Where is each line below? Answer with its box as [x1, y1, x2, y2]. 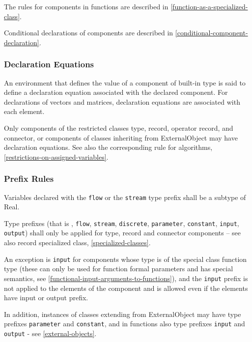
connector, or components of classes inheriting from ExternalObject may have [4, 132, 238, 142]
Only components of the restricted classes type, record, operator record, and [4, 122, 233, 133]
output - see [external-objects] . [4, 328, 97, 339]
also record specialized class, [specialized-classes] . [4, 237, 151, 248]
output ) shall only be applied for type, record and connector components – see [4, 228, 241, 238]
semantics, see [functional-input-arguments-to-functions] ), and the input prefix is [4, 273, 248, 283]
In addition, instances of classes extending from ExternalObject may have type [4, 309, 241, 319]
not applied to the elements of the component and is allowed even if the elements [4, 283, 248, 293]
